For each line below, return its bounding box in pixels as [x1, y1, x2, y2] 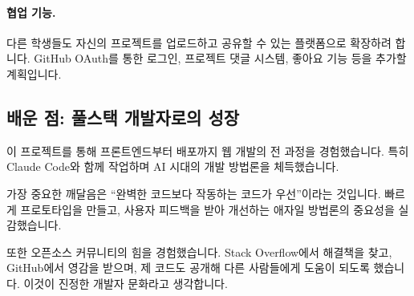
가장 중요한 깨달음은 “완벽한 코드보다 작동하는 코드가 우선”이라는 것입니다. [6, 184, 381, 201]
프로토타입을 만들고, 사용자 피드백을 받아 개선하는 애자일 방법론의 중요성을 [20, 201, 395, 217]
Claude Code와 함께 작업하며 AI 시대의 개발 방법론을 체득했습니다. [6, 158, 339, 175]
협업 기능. [6, 3, 56, 20]
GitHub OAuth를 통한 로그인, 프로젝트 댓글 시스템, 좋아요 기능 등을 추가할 [34, 50, 407, 67]
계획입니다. [6, 65, 62, 82]
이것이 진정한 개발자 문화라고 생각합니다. [23, 274, 228, 291]
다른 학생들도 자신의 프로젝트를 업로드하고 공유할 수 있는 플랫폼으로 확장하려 [6, 34, 392, 51]
